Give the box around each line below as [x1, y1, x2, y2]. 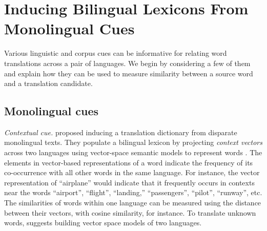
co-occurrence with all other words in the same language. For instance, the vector [4, 167, 260, 178]
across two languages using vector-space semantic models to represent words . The [4, 147, 262, 158]
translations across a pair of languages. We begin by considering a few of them [4, 57, 251, 68]
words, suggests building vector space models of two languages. [4, 217, 202, 228]
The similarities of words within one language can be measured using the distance [4, 197, 261, 208]
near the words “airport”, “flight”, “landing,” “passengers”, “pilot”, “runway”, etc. [4, 187, 262, 198]
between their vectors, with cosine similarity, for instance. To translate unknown [4, 207, 256, 218]
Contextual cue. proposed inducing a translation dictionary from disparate [4, 127, 237, 137]
